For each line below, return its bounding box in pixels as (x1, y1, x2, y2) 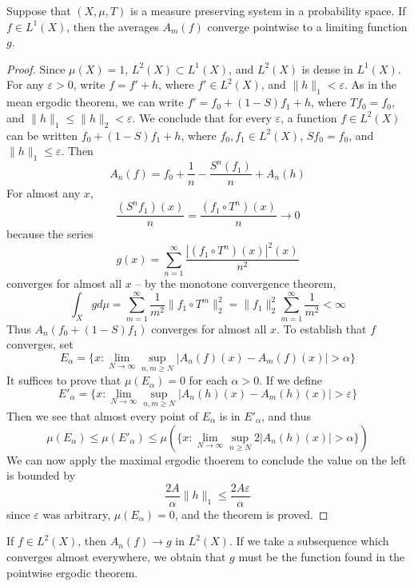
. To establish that (277, 320, 367, 337)
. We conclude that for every (132, 109, 272, 126)
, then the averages (66, 18, 159, 34)
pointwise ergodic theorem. (6, 564, 138, 580)
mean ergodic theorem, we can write (6, 94, 184, 110)
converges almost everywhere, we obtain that (6, 548, 226, 564)
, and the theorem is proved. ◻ (174, 505, 328, 522)
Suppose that (6, 2, 71, 18)
